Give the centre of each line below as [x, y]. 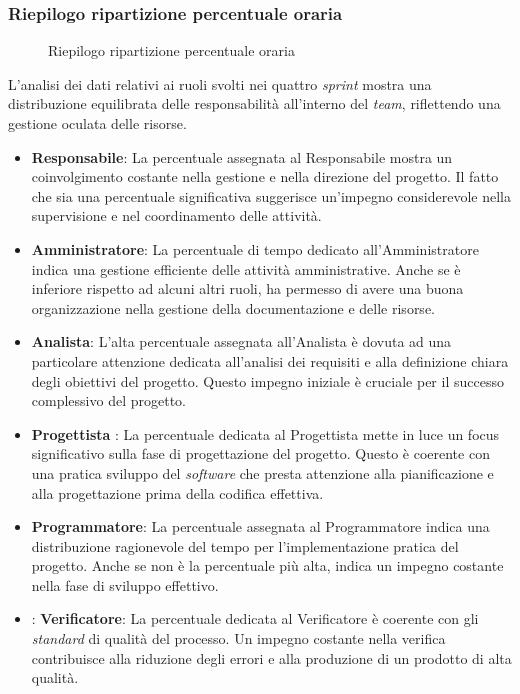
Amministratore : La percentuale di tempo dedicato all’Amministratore [255, 248]
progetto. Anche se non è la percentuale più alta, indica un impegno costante [267, 565]
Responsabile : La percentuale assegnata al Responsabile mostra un [242, 156]
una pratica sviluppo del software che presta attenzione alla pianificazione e [262, 472]
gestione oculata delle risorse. [97, 123]
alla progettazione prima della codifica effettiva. [177, 492]
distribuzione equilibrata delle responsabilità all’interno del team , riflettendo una [254, 103]
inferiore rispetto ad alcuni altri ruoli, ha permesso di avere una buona [247, 288]
